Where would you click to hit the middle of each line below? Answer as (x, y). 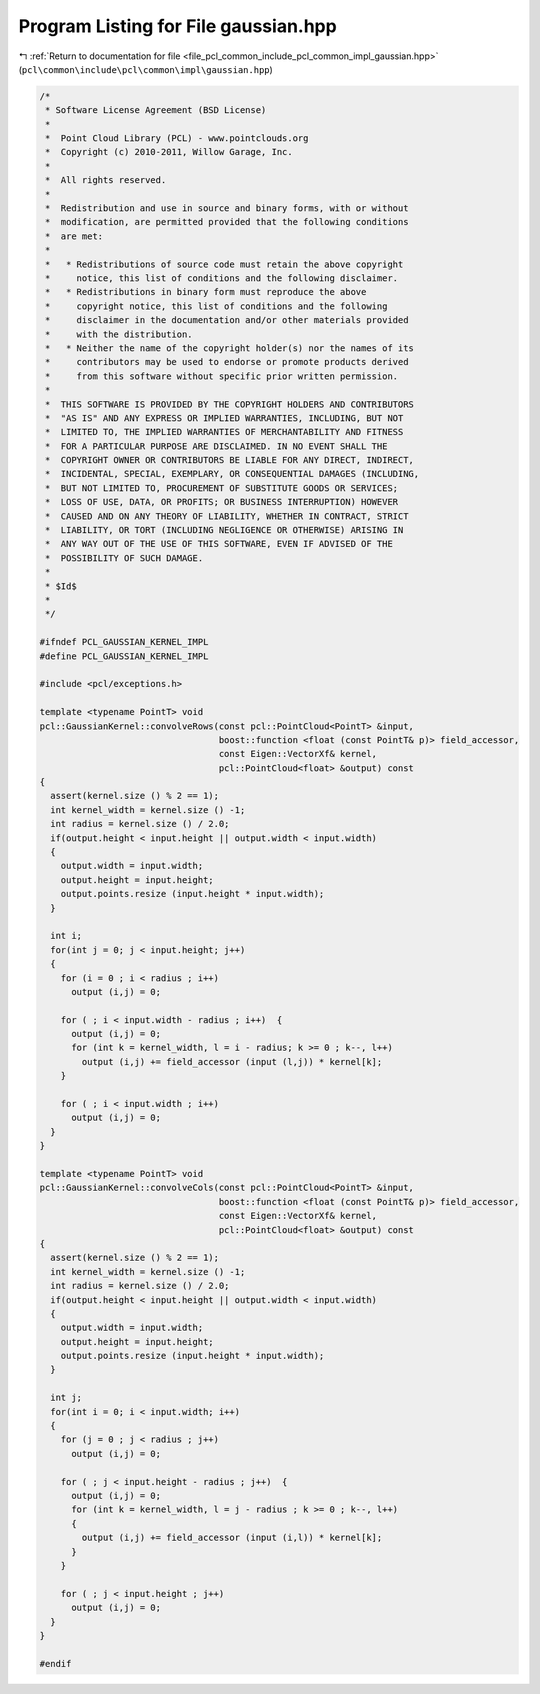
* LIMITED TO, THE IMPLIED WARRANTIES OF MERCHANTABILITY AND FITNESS (224, 432)
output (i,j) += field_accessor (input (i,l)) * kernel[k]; (232, 1538)
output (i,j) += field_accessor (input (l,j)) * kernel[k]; (232, 1061)
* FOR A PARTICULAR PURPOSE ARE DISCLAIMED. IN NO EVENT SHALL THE (216, 446)
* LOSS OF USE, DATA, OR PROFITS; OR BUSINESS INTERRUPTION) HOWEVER (222, 502)
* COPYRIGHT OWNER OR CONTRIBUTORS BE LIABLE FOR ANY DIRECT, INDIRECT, (230, 460)
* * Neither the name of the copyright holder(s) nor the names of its (230, 348)
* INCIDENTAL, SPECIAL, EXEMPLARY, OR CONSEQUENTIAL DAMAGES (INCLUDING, (232, 474)
